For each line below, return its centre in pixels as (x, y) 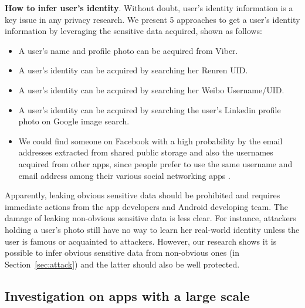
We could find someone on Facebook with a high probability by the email (150, 141)
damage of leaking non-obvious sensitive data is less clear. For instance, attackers (150, 218)
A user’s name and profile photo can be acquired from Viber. (128, 50)
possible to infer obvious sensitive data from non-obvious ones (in (122, 253)
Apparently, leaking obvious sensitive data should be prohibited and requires (143, 195)
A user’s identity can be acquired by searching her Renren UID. (133, 70)
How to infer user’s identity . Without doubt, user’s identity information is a (149, 8)
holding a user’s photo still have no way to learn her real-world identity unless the (152, 229)
